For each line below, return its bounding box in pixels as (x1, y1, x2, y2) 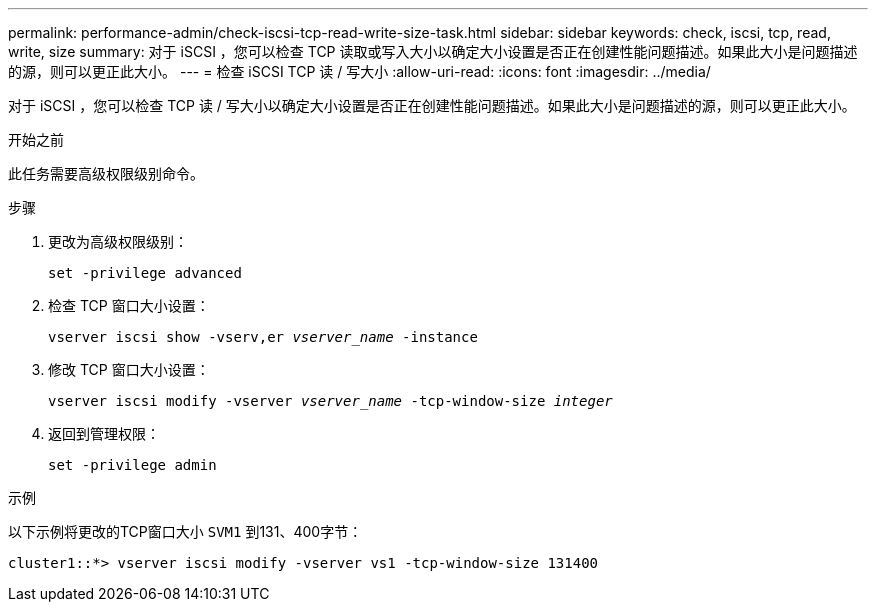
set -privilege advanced (48, 265, 242, 281)
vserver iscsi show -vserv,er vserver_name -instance (48, 329, 478, 345)
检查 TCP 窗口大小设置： (48, 297, 210, 314)
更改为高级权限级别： (48, 233, 188, 250)
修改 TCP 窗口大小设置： (48, 361, 210, 378)
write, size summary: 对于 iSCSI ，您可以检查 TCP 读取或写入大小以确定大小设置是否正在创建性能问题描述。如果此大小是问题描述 (8, 43, 858, 60)
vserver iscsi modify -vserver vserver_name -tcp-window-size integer (48, 393, 613, 409)
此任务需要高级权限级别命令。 (8, 165, 204, 182)
